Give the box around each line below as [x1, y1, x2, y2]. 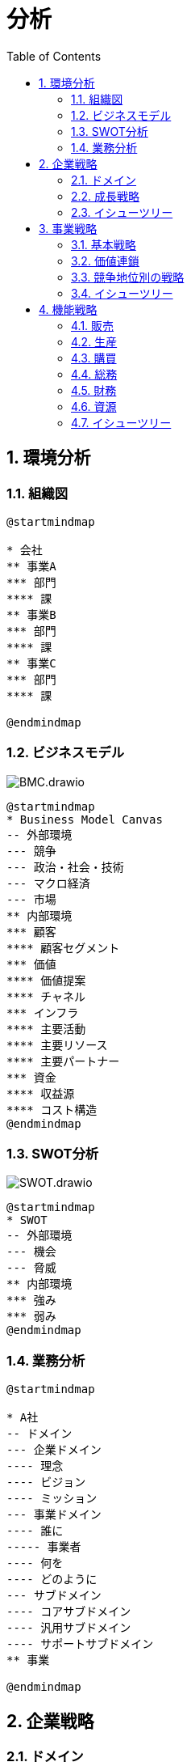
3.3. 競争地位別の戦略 [71, 269, 185, 284]
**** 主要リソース [6, 1038, 108, 1052]
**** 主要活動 [6, 1022, 86, 1036]
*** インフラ [6, 1006, 79, 1019]
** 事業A [6, 559, 56, 573]
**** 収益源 [6, 1086, 75, 1100]
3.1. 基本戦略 [71, 237, 136, 252]
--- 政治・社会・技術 [6, 860, 124, 874]
